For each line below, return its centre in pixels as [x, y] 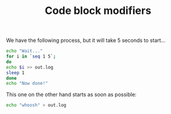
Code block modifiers [98, 11]
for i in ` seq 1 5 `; [31, 56]
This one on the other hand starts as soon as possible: [71, 95]
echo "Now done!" [27, 83]
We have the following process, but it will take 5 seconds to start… [86, 40]
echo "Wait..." [25, 51]
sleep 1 [15, 73]
